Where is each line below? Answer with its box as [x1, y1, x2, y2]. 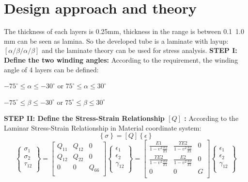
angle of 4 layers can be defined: [4, 64, 99, 74]
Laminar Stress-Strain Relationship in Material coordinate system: [4, 122, 201, 132]
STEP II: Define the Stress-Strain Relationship [4, 113, 165, 123]
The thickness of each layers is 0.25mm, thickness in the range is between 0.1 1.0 [4, 26, 244, 36]
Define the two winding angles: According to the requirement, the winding [4, 54, 238, 65]
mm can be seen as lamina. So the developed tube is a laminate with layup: [4, 35, 229, 46]
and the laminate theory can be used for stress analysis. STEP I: [42, 45, 237, 55]
